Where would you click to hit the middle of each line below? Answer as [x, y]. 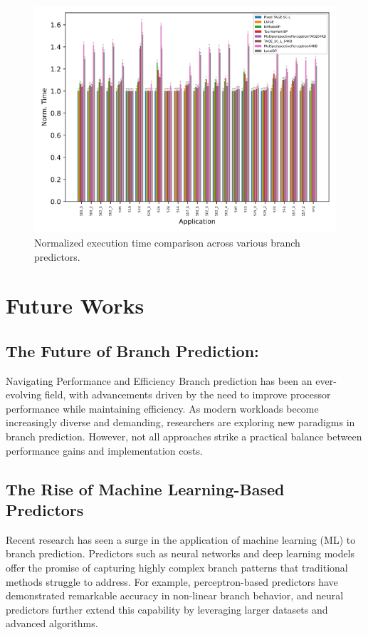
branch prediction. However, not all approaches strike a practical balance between [184, 437]
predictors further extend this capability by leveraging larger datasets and [167, 609]
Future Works [75, 305]
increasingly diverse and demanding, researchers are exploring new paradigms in [180, 422]
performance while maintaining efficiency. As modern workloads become [162, 408]
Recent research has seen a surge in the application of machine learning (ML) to [181, 539]
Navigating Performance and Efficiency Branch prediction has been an [159, 380]
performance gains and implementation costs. [104, 450]
